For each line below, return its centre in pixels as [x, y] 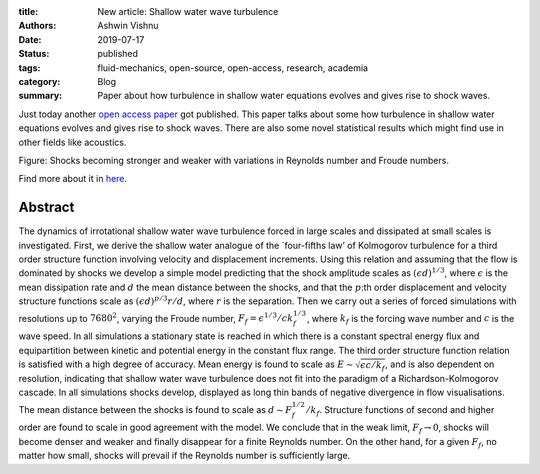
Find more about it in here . [73, 179]
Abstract [46, 207]
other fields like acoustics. [72, 142]
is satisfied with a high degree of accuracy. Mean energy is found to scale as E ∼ [186, 364]
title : [28, 11]
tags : [29, 67]
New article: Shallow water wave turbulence [188, 11]
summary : [40, 96]
